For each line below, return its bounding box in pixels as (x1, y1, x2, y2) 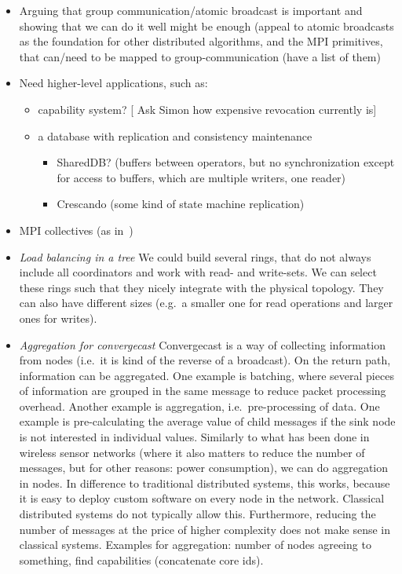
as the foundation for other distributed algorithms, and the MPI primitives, (19, 33, 383, 49)
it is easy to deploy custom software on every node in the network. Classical (19, 490, 385, 506)
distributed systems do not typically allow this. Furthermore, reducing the (19, 506, 376, 522)
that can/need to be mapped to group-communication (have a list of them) (19, 48, 381, 64)
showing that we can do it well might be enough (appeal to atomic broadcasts (19, 17, 394, 34)
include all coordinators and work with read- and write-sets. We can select (19, 264, 377, 280)
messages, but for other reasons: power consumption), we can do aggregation (19, 459, 389, 476)
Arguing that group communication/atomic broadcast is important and (19, 2, 363, 18)
